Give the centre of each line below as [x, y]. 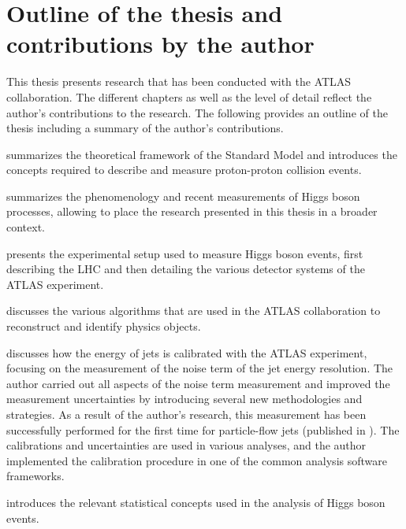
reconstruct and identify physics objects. [104, 326]
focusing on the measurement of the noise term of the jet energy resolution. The [200, 368]
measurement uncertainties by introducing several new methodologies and [184, 399]
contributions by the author [160, 44]
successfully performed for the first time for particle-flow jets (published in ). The [203, 429]
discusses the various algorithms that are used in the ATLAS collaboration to [194, 311]
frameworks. [35, 476]
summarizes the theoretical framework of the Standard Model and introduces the [202, 154]
